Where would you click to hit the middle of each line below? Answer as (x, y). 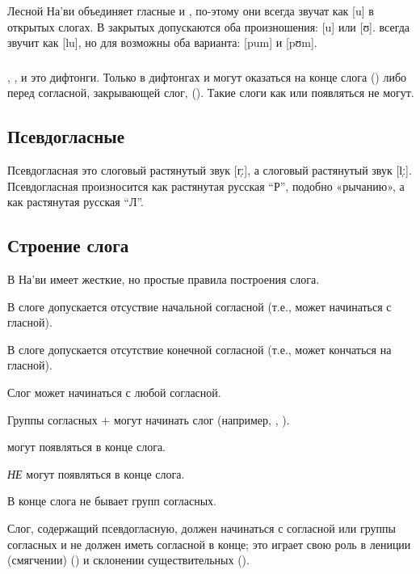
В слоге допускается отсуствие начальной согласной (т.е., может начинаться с (199, 306)
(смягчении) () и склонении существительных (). (128, 560)
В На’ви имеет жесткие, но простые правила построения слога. (164, 279)
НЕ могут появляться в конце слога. (96, 473)
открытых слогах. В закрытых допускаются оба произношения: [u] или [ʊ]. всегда (209, 26)
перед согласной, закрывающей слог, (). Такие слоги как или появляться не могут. (211, 93)
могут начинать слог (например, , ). (202, 419)
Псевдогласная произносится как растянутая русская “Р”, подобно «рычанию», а (206, 186)
